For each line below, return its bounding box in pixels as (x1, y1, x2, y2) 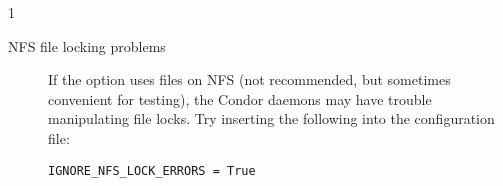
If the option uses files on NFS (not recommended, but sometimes (48, 69, 451, 90)
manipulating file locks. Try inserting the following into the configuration (48, 108, 495, 129)
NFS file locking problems (8, 35, 166, 56)
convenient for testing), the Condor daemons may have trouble (48, 88, 432, 109)
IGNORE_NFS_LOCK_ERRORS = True (48, 163, 256, 178)
